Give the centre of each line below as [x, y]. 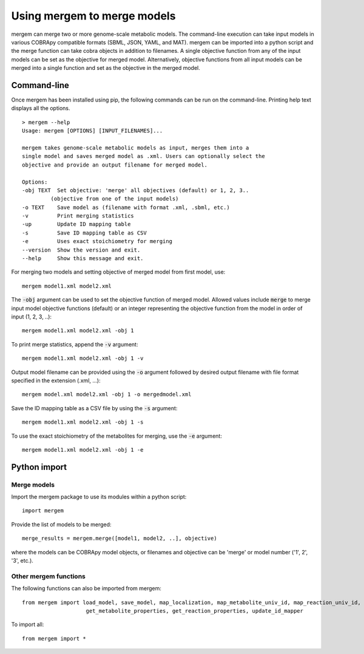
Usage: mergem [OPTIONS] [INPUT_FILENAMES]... [93, 131]
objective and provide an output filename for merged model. [115, 165]
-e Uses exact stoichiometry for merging [97, 241]
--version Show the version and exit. [81, 250]
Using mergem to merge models [93, 16]
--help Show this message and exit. [83, 259]
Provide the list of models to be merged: [61, 524]
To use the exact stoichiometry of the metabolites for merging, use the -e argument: [117, 436]
